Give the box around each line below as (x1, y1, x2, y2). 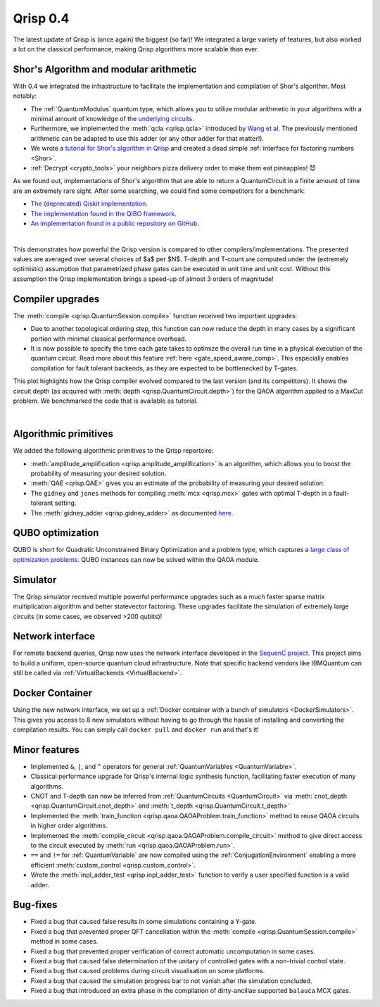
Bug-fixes (13, 899, 58, 911)
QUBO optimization (13, 527, 99, 539)
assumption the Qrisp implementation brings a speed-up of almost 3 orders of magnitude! (13, 275, 274, 283)
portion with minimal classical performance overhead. (30, 334, 186, 343)
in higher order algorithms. (30, 821, 108, 830)
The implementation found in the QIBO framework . (30, 209, 177, 218)
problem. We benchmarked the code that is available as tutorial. (13, 396, 198, 405)
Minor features (13, 744, 80, 756)
